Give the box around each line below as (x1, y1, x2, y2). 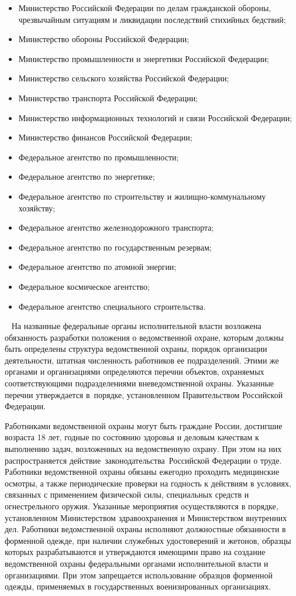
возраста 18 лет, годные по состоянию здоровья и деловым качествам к (5, 431, 259, 443)
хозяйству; (18, 201, 56, 214)
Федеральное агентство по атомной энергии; (18, 261, 177, 273)
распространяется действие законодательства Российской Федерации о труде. (5, 454, 282, 466)
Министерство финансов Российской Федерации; (18, 131, 192, 143)
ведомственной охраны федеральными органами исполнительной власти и (5, 557, 269, 569)
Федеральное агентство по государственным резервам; (18, 241, 212, 253)
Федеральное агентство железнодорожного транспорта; (18, 221, 214, 234)
